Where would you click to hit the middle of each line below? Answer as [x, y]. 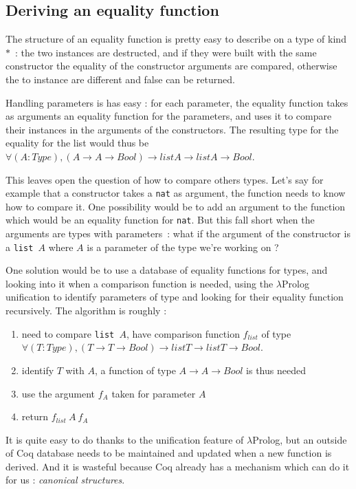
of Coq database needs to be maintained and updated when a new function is [169, 453]
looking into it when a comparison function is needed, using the [140, 283]
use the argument [58, 393]
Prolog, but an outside [300, 439]
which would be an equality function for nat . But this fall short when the [160, 220]
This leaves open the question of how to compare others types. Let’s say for [165, 179]
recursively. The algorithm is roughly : [86, 311]
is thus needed [276, 370]
